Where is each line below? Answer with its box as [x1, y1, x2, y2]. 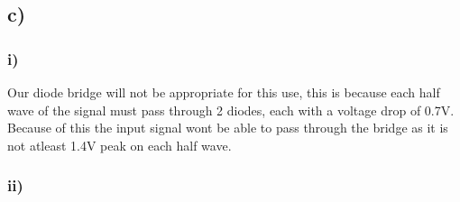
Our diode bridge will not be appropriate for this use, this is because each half [7, 83, 440, 101]
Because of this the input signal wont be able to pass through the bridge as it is [7, 118, 448, 137]
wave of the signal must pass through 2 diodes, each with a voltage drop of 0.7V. [7, 100, 455, 119]
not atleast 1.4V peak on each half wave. [7, 135, 232, 154]
